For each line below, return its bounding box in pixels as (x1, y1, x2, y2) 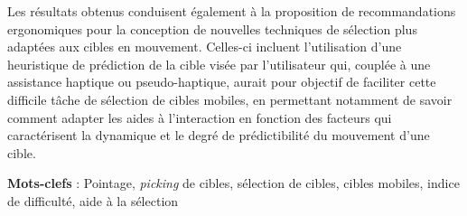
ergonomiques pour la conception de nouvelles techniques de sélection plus (7, 19, 417, 38)
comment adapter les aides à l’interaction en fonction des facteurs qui (7, 108, 392, 127)
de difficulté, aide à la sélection (7, 191, 179, 210)
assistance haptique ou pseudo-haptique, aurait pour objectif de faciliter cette (7, 72, 436, 91)
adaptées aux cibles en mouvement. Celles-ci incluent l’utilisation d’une (7, 37, 402, 56)
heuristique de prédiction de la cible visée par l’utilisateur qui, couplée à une (7, 54, 431, 73)
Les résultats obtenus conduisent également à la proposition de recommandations (7, 2, 456, 20)
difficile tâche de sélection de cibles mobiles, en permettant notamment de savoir (7, 89, 453, 108)
